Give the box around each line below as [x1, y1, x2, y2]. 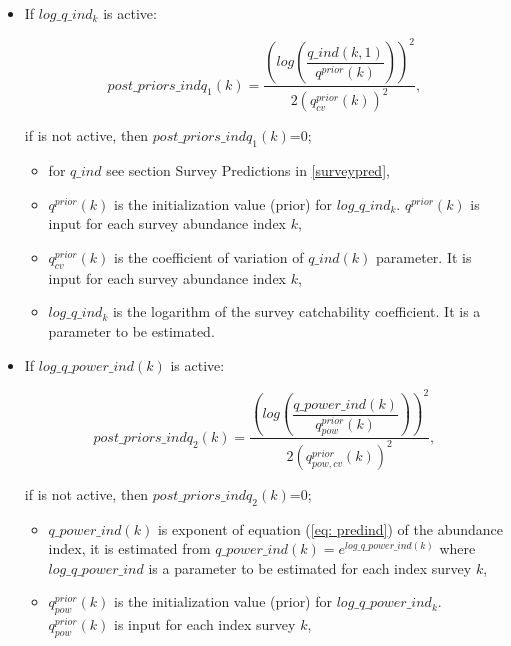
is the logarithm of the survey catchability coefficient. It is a [112, 301, 481, 322]
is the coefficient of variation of [113, 247, 304, 268]
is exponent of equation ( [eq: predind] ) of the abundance [157, 518, 504, 539]
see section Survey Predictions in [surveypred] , [106, 160, 390, 181]
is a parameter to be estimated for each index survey [148, 557, 472, 578]
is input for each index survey [113, 614, 296, 635]
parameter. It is [376, 247, 472, 268]
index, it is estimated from [48, 538, 211, 559]
